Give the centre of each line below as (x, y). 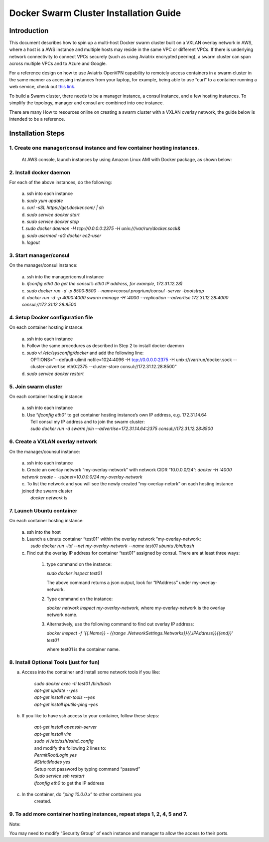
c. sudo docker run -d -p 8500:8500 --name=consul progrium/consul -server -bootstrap (113, 291)
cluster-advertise (48, 367)
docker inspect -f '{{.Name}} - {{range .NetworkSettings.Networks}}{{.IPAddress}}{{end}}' (140, 633)
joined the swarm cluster (47, 491)
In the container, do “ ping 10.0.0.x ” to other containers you (81, 794)
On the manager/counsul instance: (45, 451)
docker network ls (49, 498)
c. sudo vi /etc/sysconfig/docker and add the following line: (83, 353)
